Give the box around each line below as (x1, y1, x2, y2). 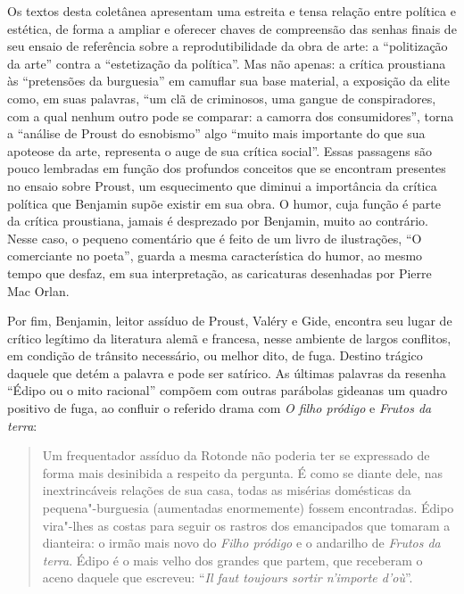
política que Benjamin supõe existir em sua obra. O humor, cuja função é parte (7, 194, 441, 212)
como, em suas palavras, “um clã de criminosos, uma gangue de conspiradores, (7, 88, 436, 107)
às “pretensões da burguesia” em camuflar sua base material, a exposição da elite (7, 71, 451, 90)
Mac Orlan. (7, 281, 70, 300)
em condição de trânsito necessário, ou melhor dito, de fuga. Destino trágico (7, 346, 423, 365)
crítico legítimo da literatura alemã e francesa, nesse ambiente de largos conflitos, (7, 328, 452, 347)
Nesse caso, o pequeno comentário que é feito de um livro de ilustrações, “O (7, 228, 422, 247)
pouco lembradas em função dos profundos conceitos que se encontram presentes (7, 159, 446, 177)
